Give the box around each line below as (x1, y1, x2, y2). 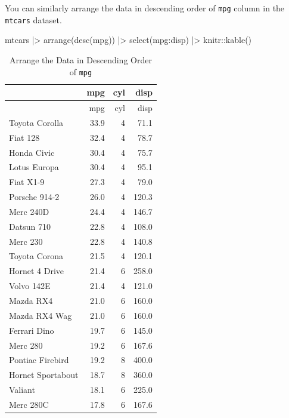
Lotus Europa (9, 161, 59, 173)
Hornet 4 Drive (9, 265, 64, 277)
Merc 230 (9, 235, 43, 247)
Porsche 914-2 (9, 190, 60, 203)
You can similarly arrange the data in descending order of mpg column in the (5, 2, 285, 14)
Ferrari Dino (9, 324, 54, 336)
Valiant (9, 383, 35, 396)
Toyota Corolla (9, 116, 64, 128)
